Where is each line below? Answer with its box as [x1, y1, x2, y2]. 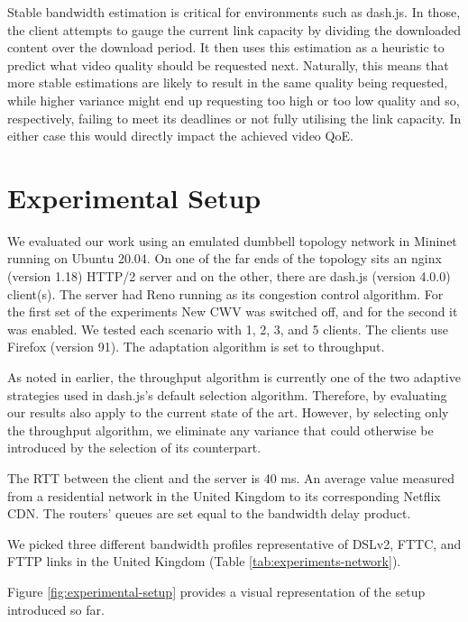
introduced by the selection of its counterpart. [7, 438, 262, 457]
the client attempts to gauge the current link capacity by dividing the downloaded [7, 20, 462, 39]
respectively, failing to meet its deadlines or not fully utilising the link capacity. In [7, 108, 462, 127]
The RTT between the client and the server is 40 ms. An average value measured [7, 469, 455, 487]
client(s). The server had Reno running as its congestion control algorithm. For [7, 284, 444, 303]
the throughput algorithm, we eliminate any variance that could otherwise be [7, 420, 434, 439]
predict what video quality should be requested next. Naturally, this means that [7, 55, 449, 74]
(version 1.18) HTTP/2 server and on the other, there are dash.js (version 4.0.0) [7, 267, 451, 286]
